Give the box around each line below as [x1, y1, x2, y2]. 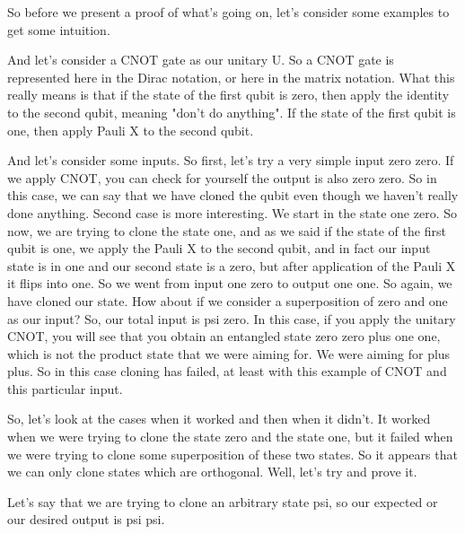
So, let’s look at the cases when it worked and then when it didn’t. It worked [7, 409, 431, 428]
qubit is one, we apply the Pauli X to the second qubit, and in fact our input [7, 239, 431, 258]
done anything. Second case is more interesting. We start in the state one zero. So [7, 203, 458, 222]
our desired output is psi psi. [7, 510, 165, 529]
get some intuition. [7, 20, 110, 39]
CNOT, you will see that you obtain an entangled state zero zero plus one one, [7, 327, 441, 346]
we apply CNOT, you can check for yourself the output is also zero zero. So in [7, 168, 437, 187]
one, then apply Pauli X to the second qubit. [7, 120, 254, 139]
